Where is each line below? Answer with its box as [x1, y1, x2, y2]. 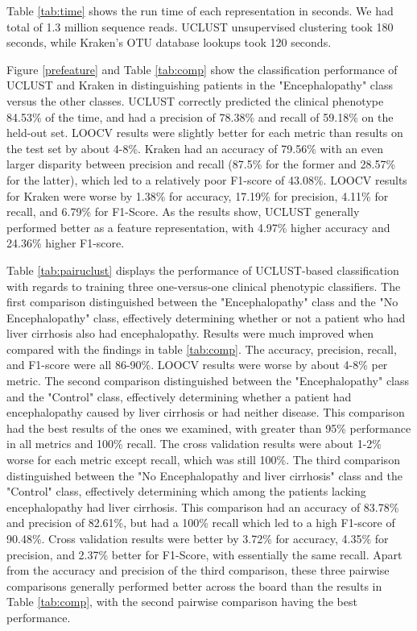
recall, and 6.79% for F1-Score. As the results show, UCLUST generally [6, 203, 360, 220]
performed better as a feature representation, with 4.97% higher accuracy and [6, 218, 390, 235]
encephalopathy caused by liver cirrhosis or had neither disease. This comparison [6, 404, 405, 421]
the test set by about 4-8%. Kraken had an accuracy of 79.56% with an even [6, 139, 384, 156]
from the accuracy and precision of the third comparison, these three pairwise [6, 562, 390, 579]
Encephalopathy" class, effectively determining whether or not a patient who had [6, 309, 406, 326]
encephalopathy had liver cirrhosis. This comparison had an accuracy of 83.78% [6, 498, 399, 515]
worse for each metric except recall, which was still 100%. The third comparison [6, 451, 400, 468]
